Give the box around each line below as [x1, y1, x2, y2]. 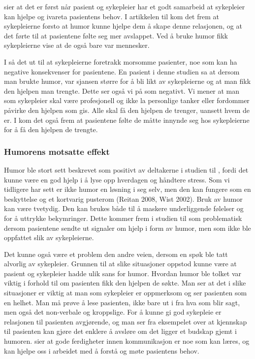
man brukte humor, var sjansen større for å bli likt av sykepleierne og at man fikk [4, 76, 251, 86]
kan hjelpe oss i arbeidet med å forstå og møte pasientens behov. [4, 345, 199, 356]
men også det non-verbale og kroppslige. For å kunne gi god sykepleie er [4, 307, 222, 317]
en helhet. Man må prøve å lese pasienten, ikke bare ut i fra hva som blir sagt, [4, 297, 240, 307]
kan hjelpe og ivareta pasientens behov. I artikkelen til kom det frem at [4, 11, 219, 21]
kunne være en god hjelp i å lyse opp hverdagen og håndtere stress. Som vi [4, 174, 230, 184]
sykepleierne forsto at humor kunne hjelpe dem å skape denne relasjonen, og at [4, 21, 242, 31]
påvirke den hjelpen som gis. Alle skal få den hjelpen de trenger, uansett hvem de [4, 105, 250, 115]
